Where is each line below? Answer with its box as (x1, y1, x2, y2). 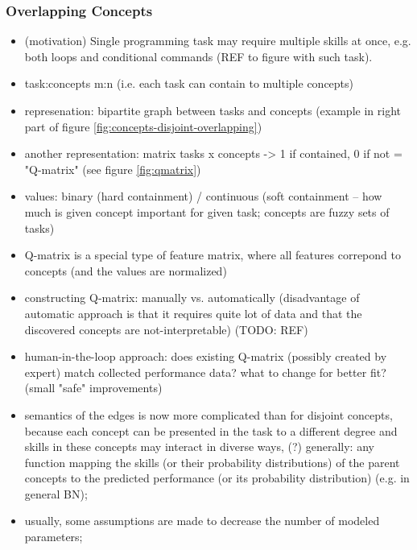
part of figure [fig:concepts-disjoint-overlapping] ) (24, 118, 262, 134)
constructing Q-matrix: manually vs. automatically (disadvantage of (24, 289, 360, 306)
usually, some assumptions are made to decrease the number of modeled (24, 512, 380, 529)
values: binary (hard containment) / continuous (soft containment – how (24, 188, 382, 205)
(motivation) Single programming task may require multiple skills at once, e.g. (24, 32, 411, 49)
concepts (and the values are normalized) (24, 262, 227, 279)
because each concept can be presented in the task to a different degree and (24, 422, 398, 439)
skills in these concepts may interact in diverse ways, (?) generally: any (24, 438, 374, 455)
